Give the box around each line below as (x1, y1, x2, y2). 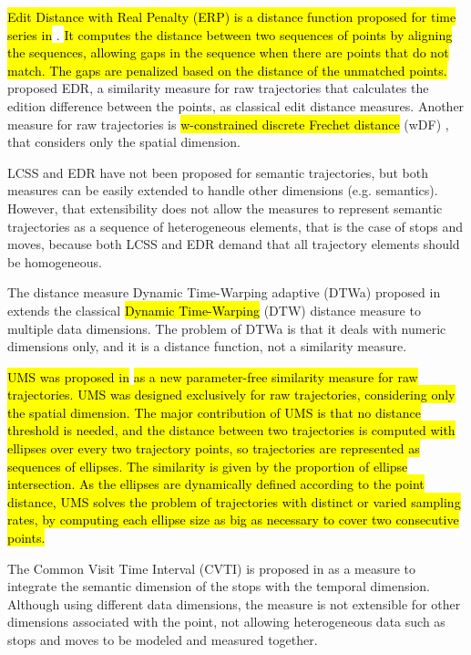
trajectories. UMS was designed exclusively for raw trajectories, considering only (7, 385, 456, 404)
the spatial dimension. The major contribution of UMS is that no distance (7, 402, 421, 421)
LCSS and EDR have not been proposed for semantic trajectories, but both (7, 162, 429, 182)
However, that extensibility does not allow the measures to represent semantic (7, 198, 443, 217)
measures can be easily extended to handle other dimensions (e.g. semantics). (7, 181, 438, 200)
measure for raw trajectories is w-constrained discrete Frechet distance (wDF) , (7, 114, 449, 133)
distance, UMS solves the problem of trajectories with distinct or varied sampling (7, 492, 461, 511)
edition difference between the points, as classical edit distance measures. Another (7, 96, 465, 115)
